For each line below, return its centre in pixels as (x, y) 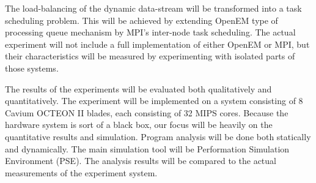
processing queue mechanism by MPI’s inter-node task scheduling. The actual (150, 32)
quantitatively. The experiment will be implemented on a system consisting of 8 (154, 101)
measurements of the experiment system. (81, 172)
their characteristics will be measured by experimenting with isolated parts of (150, 56)
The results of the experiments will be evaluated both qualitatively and (138, 88)
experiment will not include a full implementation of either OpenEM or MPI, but (157, 44)
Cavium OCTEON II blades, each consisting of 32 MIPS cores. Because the (147, 112)
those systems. (32, 68)
